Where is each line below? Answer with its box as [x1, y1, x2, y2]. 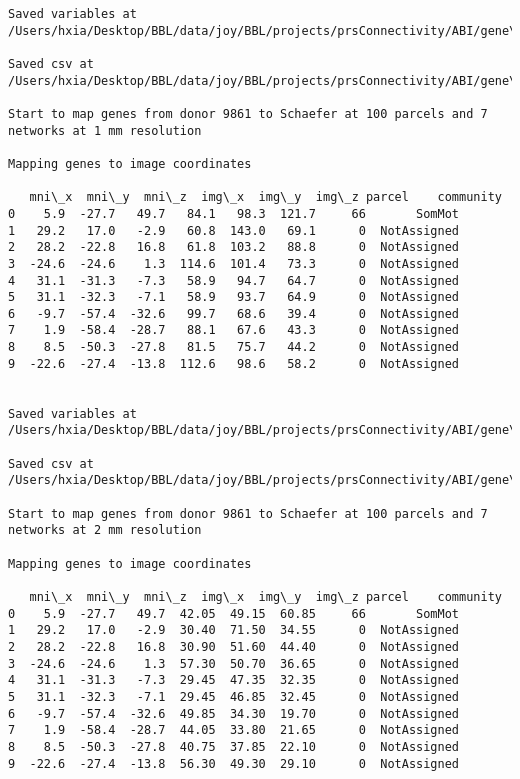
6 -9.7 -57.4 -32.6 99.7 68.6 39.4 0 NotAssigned [8, 306, 460, 321]
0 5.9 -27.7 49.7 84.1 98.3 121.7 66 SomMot [8, 206, 460, 221]
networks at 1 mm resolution [8, 123, 202, 138]
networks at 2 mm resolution [8, 523, 202, 538]
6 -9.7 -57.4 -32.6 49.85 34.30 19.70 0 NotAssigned [8, 706, 460, 721]
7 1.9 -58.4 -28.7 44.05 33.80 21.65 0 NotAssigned [8, 723, 460, 738]
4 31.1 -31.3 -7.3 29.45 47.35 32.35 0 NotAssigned [8, 673, 460, 688]
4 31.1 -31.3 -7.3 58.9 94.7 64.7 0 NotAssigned [8, 273, 460, 288]
